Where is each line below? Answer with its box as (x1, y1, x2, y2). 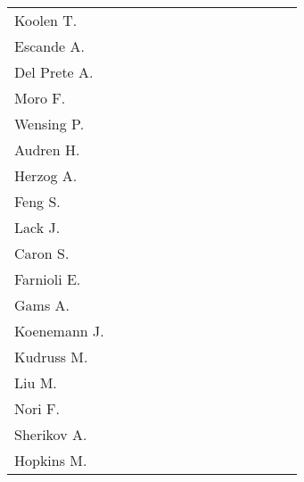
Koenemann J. (14, 320, 104, 341)
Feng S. (14, 191, 61, 212)
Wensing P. (14, 113, 85, 134)
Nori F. (14, 398, 60, 419)
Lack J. (14, 217, 61, 237)
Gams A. (14, 295, 70, 315)
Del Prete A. (14, 62, 94, 82)
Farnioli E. (14, 269, 81, 289)
